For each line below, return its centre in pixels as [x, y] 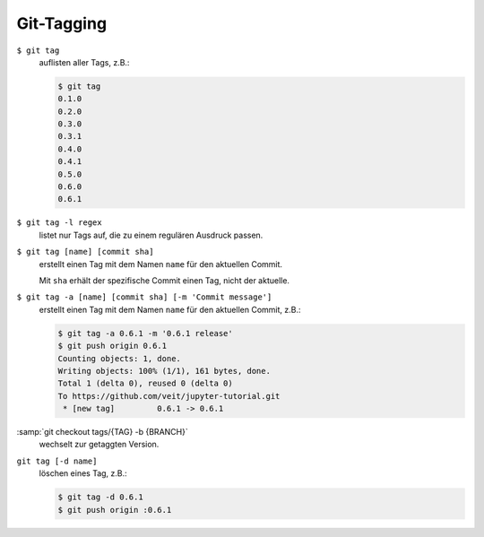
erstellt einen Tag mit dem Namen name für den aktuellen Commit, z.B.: [170, 309]
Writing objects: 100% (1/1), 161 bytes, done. [164, 371]
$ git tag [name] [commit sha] [85, 252]
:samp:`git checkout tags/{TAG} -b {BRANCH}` [102, 432]
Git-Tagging [62, 23]
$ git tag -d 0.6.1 [100, 497]
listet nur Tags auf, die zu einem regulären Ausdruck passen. [151, 235]
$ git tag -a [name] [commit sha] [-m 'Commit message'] [144, 297]
